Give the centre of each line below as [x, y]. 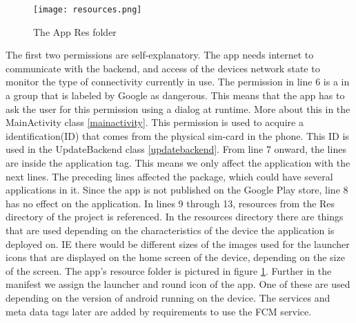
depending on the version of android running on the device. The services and [168, 297]
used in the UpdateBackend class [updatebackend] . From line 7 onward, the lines [176, 149]
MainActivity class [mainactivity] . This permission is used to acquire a [155, 122]
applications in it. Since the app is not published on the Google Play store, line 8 [177, 190]
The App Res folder [75, 31]
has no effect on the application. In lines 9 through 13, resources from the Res [170, 203]
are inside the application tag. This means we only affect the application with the [178, 163]
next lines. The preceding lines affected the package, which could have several [169, 176]
